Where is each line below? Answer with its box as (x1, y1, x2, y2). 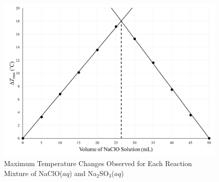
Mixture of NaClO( (4, 168, 63, 178)
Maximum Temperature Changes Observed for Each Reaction (4, 158, 192, 169)
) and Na (69, 168, 97, 178)
